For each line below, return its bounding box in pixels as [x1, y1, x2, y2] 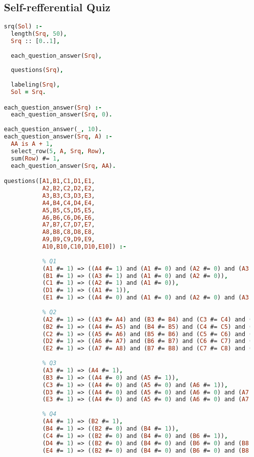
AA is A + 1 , [11, 140, 53, 147]
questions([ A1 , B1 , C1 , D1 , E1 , [4, 178, 95, 185]
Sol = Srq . [11, 89, 46, 96]
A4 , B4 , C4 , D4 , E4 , [42, 199, 95, 206]
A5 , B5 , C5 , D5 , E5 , [42, 206, 95, 214]
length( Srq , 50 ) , [11, 30, 67, 38]
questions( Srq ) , [11, 67, 63, 74]
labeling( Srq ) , [11, 81, 60, 89]
